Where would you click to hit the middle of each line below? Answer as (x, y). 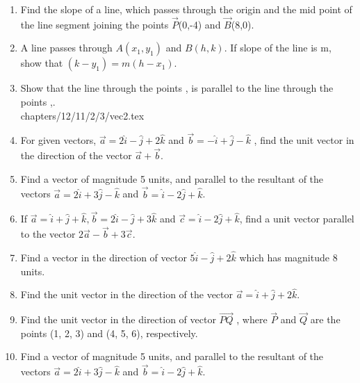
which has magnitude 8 (288, 258)
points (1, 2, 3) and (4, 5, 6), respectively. (109, 333)
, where (252, 319)
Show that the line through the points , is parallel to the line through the (177, 88)
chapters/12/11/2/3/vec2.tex (82, 115)
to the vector (48, 234)
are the (325, 319)
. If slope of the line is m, (278, 48)
